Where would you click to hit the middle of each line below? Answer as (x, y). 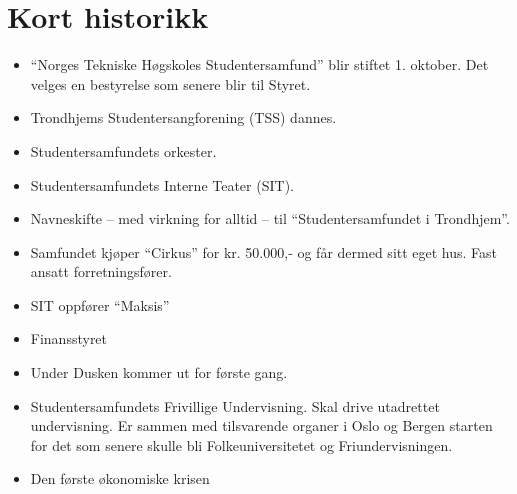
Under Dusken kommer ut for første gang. (159, 372)
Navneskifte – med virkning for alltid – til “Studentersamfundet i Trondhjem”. (270, 218)
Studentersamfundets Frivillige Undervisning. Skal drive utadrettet (235, 405)
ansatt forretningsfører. (101, 271)
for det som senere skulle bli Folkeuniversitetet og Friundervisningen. (241, 444)
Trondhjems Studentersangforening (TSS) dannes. (183, 117)
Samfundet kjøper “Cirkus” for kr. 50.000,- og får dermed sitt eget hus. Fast (264, 251)
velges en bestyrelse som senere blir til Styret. (170, 83)
